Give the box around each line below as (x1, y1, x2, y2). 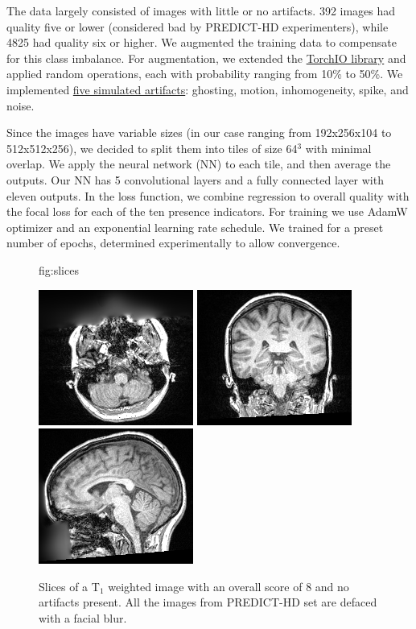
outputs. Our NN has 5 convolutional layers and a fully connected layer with (6, 171, 384, 188)
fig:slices (39, 261, 79, 278)
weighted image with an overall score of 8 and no (108, 577, 349, 594)
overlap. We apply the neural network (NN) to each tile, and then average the (6, 155, 391, 172)
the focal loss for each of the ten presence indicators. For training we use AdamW (6, 203, 408, 220)
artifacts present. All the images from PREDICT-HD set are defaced (39, 594, 377, 610)
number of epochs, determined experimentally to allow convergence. (6, 234, 340, 251)
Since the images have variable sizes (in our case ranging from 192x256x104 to (6, 124, 392, 141)
